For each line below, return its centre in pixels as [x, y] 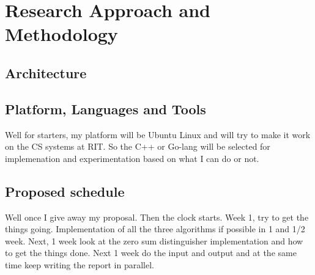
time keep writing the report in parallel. [80, 264]
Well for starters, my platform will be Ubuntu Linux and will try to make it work [158, 134]
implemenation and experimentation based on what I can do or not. [132, 158]
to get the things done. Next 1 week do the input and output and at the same [151, 253]
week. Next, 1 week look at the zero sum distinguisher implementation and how [154, 240]
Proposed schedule [65, 191]
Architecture [46, 72]
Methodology [61, 34]
